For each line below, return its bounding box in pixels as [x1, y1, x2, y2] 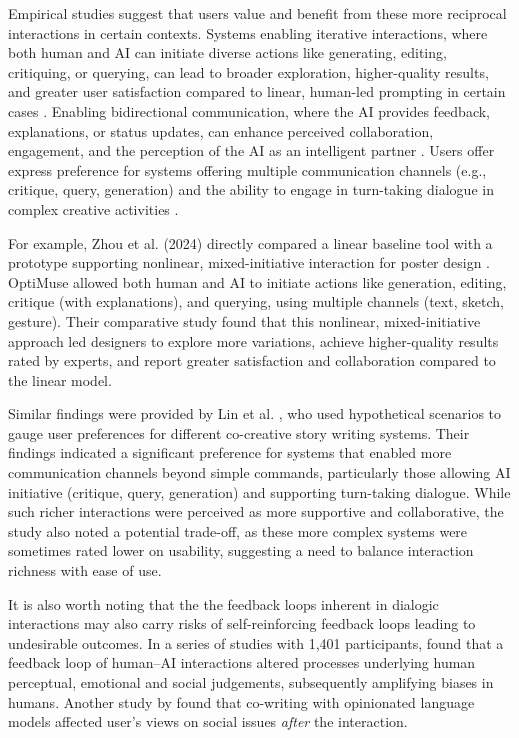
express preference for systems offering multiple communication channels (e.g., [8, 159, 487, 180]
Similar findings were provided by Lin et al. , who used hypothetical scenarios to [8, 403, 502, 424]
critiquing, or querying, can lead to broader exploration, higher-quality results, [8, 61, 489, 82]
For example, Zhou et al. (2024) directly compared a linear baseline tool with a [8, 232, 493, 253]
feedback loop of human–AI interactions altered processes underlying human [8, 652, 476, 673]
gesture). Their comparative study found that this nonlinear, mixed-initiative [8, 310, 481, 331]
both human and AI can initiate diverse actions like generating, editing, [8, 42, 447, 63]
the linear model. [8, 369, 112, 390]
